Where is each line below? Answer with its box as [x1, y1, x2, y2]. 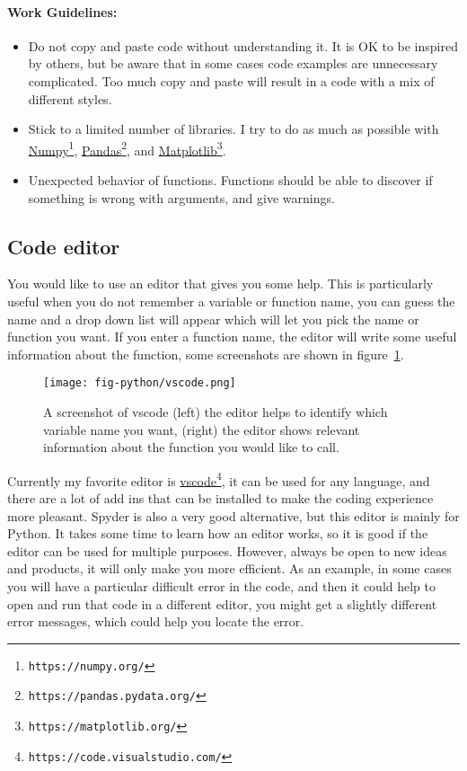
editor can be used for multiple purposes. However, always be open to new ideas [7, 541, 447, 560]
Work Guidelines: [7, 2, 118, 21]
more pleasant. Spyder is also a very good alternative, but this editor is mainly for [7, 506, 460, 525]
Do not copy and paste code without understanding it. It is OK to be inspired [28, 36, 458, 55]
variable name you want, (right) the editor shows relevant [43, 420, 360, 439]
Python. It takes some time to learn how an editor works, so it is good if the [7, 524, 428, 543]
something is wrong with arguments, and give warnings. [28, 188, 335, 207]
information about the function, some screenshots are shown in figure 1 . [7, 344, 404, 363]
